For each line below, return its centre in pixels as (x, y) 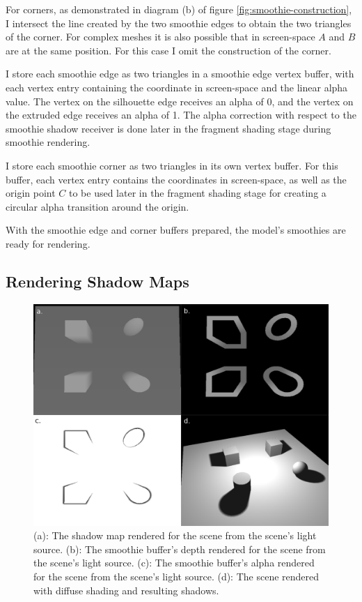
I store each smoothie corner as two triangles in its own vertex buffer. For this (172, 165)
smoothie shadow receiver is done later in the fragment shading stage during (168, 128)
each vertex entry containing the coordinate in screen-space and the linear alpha (177, 87)
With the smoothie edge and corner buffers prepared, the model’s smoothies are (176, 230)
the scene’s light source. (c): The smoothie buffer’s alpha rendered (174, 563)
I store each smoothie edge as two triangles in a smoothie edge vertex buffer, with (180, 74)
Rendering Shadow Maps (97, 281)
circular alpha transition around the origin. (97, 206)
